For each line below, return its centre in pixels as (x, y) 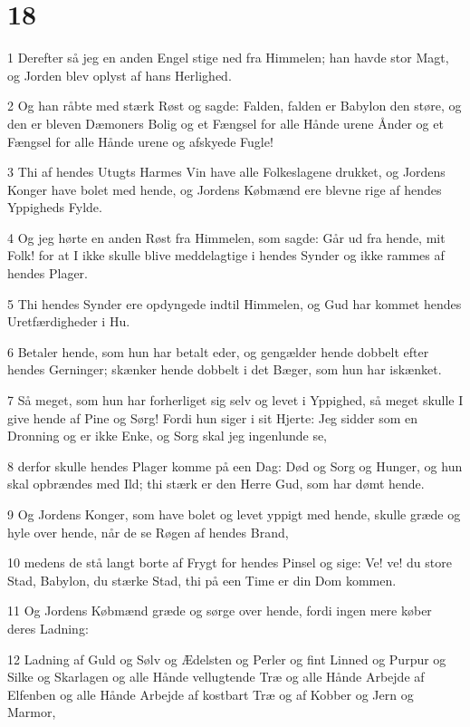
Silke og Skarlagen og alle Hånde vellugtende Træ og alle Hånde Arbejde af (216, 677)
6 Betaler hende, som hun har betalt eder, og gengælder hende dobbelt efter (218, 351)
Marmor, (32, 712)
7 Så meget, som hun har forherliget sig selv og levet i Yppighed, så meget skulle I (235, 400)
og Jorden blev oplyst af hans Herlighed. (120, 75)
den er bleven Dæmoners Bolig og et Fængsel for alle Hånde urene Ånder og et (225, 123)
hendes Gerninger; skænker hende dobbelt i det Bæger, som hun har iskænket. (225, 369)
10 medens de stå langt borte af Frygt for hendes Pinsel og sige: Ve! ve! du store (230, 562)
